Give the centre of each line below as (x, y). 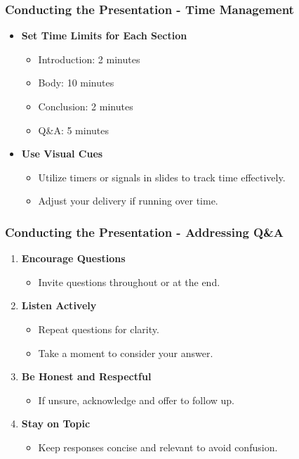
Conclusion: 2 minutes (86, 106)
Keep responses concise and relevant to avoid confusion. (158, 447)
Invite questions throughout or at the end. (129, 282)
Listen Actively (59, 305)
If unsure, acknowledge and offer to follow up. (136, 400)
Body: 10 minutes (76, 83)
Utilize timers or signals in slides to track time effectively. (162, 177)
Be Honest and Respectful (86, 376)
